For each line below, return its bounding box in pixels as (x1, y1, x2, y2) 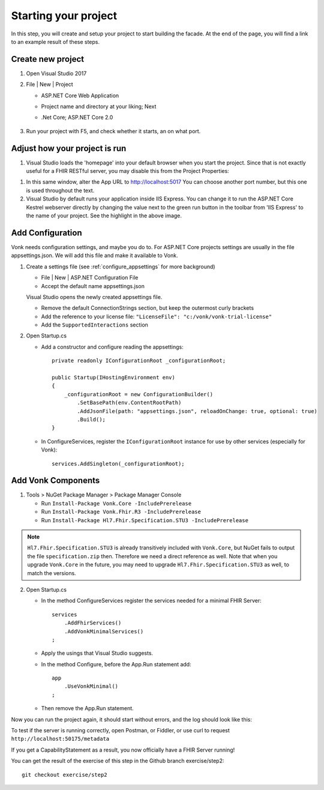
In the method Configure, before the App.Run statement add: (41, 660, 191, 668)
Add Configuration (11, 228, 82, 238)
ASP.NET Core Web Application (41, 92, 119, 99)
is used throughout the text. (26, 187, 95, 194)
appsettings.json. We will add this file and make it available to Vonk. (11, 252, 178, 259)
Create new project (11, 54, 84, 64)
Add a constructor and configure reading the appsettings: (41, 343, 184, 351)
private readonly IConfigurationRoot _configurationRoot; (52, 357, 226, 364)
